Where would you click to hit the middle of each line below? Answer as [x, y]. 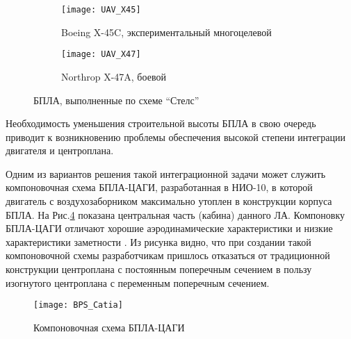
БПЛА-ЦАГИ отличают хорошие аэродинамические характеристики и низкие [169, 228]
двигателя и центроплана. [60, 150]
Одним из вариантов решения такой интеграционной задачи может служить [166, 173]
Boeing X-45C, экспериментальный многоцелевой [166, 32]
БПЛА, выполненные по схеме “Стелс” [116, 100]
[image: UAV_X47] [101, 55]
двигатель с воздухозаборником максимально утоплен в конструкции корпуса [169, 201]
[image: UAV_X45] [101, 10]
